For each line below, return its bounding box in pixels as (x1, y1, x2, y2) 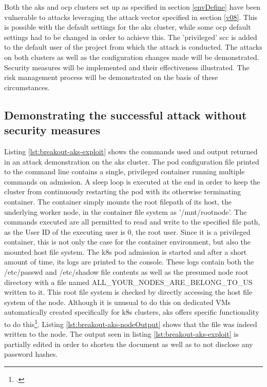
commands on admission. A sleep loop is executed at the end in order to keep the (4, 176, 260, 187)
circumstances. (4, 82, 50, 92)
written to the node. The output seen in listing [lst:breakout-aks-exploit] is (4, 329, 239, 339)
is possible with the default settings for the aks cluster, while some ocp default (4, 22, 251, 32)
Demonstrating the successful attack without (4, 107, 247, 123)
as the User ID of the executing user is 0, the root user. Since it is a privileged (4, 226, 251, 237)
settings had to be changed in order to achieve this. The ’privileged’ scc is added (4, 31, 257, 42)
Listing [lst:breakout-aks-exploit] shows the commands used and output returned (4, 146, 258, 156)
